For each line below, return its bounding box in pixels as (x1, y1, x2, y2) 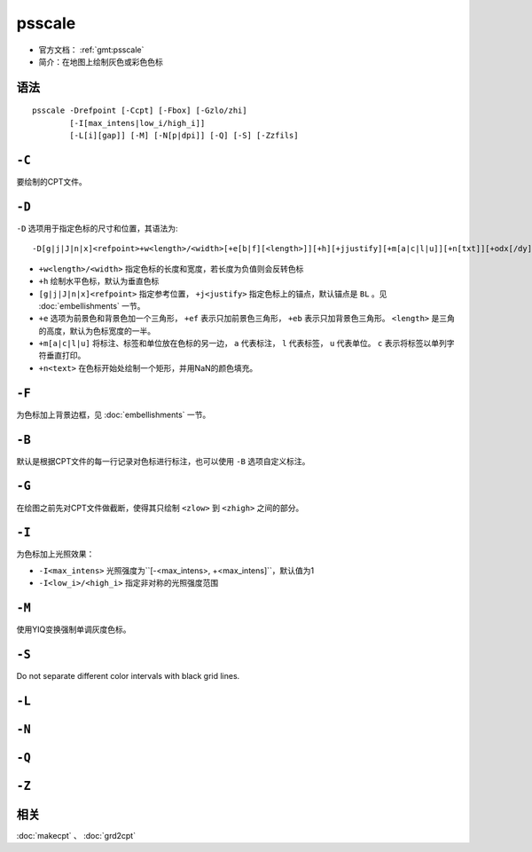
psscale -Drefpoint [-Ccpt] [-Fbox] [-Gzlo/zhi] (32, 106, 247, 115)
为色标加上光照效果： (16, 548, 95, 559)
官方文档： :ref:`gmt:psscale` (38, 44, 145, 55)
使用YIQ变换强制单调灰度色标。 (16, 624, 131, 635)
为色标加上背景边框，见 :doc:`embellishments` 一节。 (16, 409, 211, 420)
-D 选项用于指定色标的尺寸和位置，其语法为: (16, 223, 178, 233)
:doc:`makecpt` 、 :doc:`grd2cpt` (16, 831, 137, 841)
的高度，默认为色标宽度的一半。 (38, 325, 155, 336)
